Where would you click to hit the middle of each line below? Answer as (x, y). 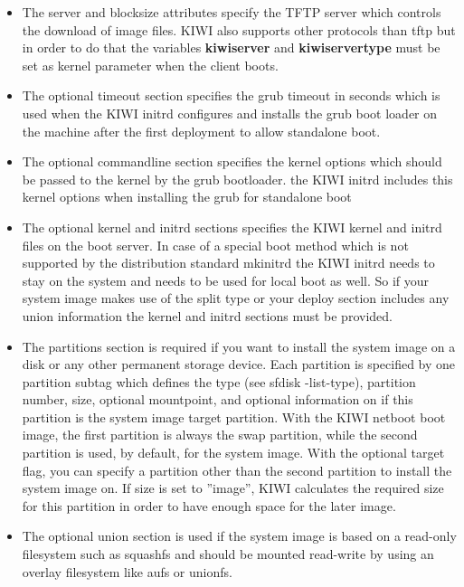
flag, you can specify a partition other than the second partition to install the (237, 470)
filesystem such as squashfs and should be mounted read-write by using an (228, 554)
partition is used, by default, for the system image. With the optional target (233, 453)
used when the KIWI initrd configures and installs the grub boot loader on (230, 113)
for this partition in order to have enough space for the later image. (209, 505)
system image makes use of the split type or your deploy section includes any (236, 298)
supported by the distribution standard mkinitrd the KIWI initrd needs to (228, 263)
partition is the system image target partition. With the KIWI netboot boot (234, 417)
